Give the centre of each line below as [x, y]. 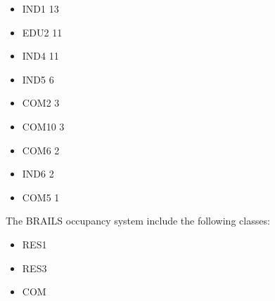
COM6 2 [41, 150]
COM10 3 [43, 126]
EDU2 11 [42, 32]
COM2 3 [41, 103]
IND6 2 [38, 174]
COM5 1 [41, 197]
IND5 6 [38, 79]
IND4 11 [40, 56]
